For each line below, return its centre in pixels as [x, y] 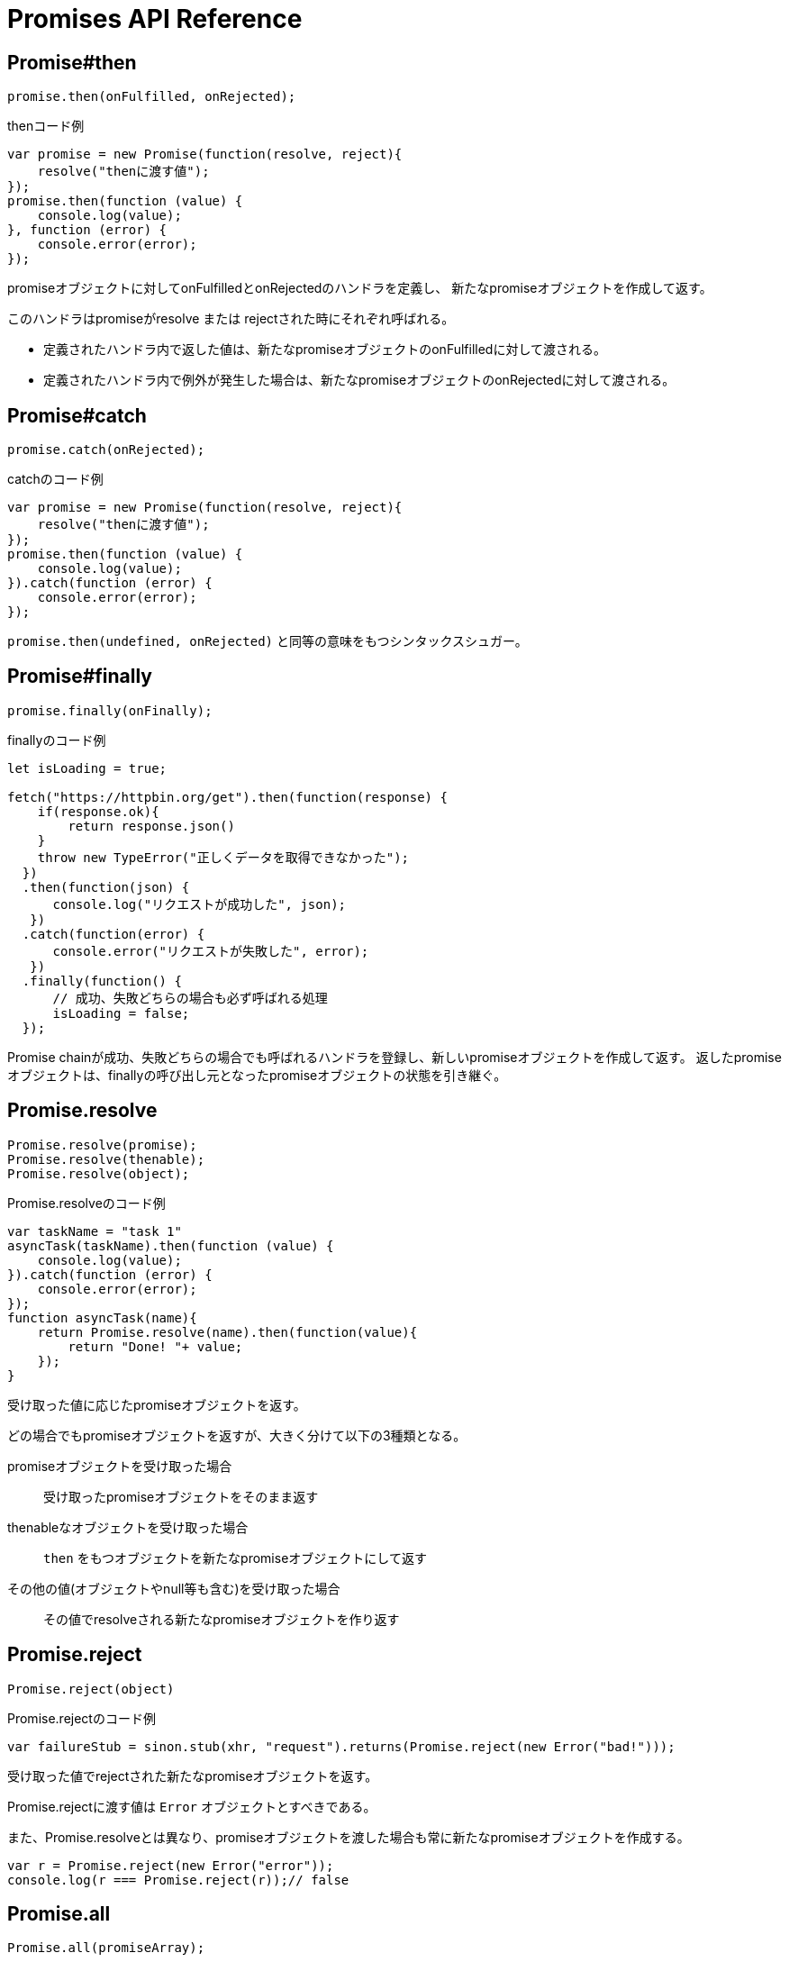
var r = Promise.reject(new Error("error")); [171, 1865]
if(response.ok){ [98, 811]
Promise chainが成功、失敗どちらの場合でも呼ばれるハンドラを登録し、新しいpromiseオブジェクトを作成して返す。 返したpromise [394, 1057]
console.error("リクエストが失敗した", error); [211, 951]
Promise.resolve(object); [99, 1173]
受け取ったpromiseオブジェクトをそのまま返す [181, 1496]
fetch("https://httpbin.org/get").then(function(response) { [227, 797]
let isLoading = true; [87, 768]
